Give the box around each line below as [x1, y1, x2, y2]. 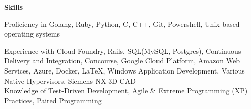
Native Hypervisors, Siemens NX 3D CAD [4, 75, 136, 86]
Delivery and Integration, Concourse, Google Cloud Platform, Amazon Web [4, 55, 240, 66]
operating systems [4, 28, 60, 39]
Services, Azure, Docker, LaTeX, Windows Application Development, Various [4, 65, 245, 76]
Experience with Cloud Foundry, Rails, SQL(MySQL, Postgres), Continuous [4, 45, 241, 56]
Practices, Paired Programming [4, 95, 102, 105]
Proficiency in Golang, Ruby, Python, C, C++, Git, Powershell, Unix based [4, 18, 240, 29]
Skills [4, 2, 23, 12]
